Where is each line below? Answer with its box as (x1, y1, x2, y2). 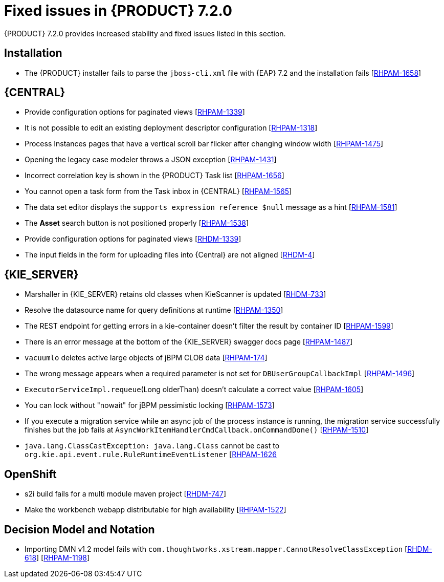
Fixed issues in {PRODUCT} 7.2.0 (4, 2, 232, 19)
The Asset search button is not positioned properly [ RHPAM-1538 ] (25, 219, 249, 228)
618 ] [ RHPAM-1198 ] (25, 553, 90, 562)
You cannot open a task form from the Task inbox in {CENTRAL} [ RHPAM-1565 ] (25, 187, 292, 196)
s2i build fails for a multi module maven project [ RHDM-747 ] (25, 489, 227, 499)
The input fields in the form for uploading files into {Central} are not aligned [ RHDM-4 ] (25, 250, 315, 260)
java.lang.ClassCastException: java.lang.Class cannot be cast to (25, 441, 280, 450)
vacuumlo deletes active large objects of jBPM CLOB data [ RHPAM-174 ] (25, 353, 268, 362)
